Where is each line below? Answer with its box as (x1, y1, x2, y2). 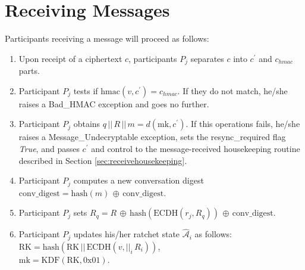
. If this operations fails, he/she (185, 117, 300, 130)
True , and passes (18, 142, 80, 154)
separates (190, 52, 224, 64)
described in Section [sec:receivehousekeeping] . (18, 154, 187, 166)
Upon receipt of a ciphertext (18, 52, 122, 64)
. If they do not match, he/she (177, 84, 288, 97)
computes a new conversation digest (73, 174, 204, 187)
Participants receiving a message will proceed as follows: (5, 32, 209, 45)
